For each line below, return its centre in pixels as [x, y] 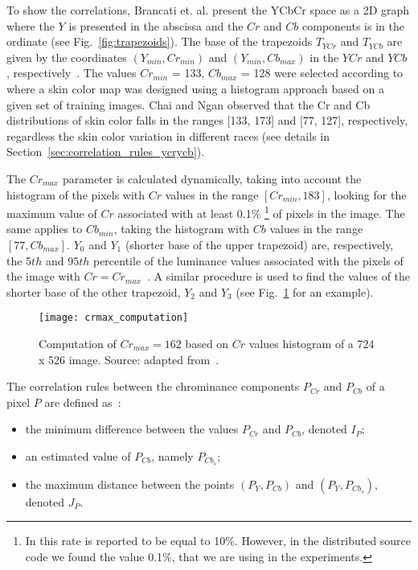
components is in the [353, 25]
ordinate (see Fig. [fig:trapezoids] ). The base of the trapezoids [160, 41]
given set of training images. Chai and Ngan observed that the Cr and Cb [189, 104]
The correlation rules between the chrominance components [153, 386]
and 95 [62, 260]
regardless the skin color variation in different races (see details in [168, 135]
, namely [172, 455]
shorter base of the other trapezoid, [94, 291]
